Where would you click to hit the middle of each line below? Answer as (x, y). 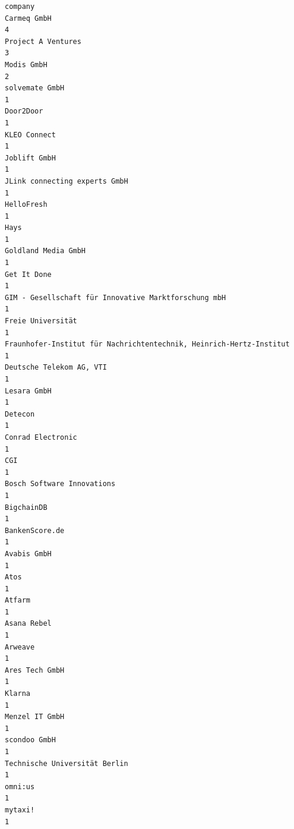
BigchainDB (26, 507)
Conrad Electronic (41, 437)
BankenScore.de (35, 530)
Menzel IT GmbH (35, 717)
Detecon (20, 414)
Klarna (18, 694)
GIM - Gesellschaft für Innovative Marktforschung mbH (116, 297)
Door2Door (24, 111)
